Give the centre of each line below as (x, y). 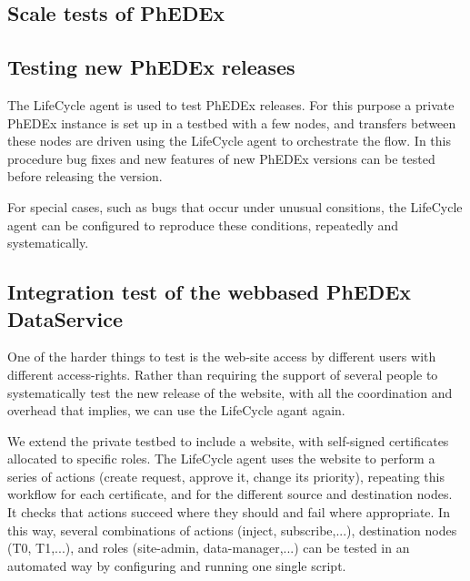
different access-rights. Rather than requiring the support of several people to (223, 374)
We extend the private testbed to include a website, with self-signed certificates (228, 440)
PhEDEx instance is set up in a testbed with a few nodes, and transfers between (232, 122)
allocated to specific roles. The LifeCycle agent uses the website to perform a (221, 459)
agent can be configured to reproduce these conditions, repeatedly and (203, 224)
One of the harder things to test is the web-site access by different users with (222, 357)
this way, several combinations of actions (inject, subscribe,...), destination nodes (232, 530)
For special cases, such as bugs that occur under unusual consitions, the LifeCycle (235, 206)
